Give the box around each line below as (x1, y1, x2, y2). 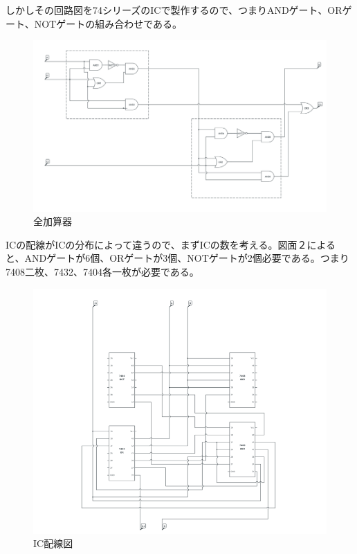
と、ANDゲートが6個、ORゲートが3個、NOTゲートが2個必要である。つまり (6, 251, 349, 265)
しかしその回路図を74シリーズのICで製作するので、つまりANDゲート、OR (6, 3, 342, 17)
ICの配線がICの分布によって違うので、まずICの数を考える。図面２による (6, 237, 336, 251)
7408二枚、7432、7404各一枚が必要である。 (6, 265, 199, 279)
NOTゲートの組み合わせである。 (34, 16, 183, 30)
